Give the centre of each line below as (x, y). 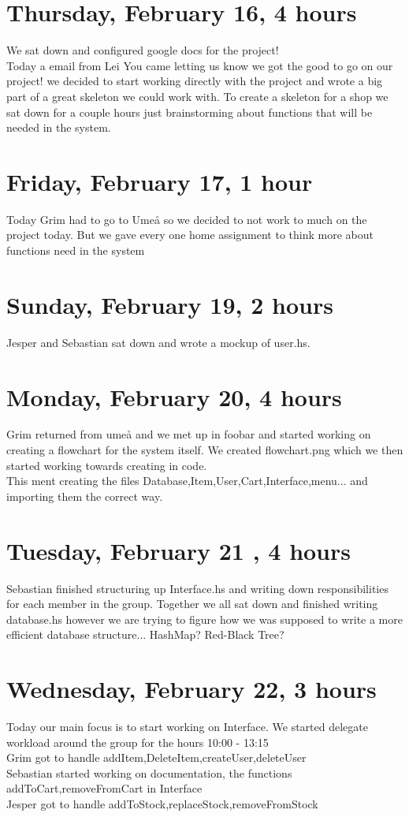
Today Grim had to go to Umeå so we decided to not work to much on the (187, 219)
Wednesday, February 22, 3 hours (191, 689)
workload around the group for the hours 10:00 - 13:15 (138, 742)
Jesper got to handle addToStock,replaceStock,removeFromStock (162, 804)
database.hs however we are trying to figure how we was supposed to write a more (204, 619)
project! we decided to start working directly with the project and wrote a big (195, 81)
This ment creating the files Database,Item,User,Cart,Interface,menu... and (187, 481)
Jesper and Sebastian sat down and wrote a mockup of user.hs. (158, 342)
